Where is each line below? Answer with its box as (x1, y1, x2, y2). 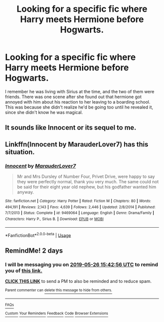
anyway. (17, 189, 34, 195)
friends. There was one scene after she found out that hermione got (5, 94, 142, 100)
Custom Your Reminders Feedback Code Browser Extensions (5, 311, 108, 316)
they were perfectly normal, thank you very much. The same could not (17, 179, 159, 185)
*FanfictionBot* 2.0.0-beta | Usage (5, 231, 71, 238)
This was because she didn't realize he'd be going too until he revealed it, (5, 104, 153, 110)
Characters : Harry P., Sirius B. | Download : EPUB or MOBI (5, 216, 104, 221)
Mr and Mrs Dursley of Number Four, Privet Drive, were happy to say (17, 173, 155, 179)
